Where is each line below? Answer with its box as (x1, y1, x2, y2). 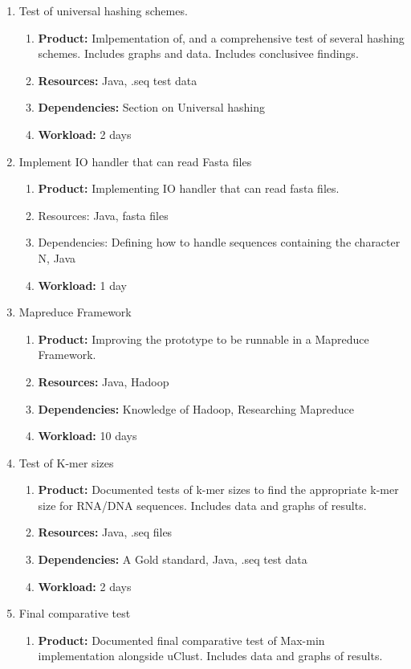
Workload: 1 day (38, 276, 127, 293)
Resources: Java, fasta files (38, 206, 169, 223)
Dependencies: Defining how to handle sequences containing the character (38, 234, 401, 251)
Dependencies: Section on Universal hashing (38, 99, 265, 116)
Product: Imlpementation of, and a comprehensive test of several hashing (38, 29, 405, 46)
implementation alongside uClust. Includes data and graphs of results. (38, 647, 383, 664)
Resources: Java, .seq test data (38, 71, 197, 88)
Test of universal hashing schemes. (18, 2, 188, 18)
